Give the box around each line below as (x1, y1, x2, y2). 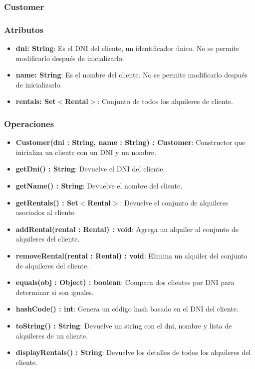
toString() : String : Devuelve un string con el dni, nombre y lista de (15, 320, 232, 330)
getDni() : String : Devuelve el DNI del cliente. (15, 163, 165, 174)
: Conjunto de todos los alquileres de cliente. (97, 96, 233, 106)
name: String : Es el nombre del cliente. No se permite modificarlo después (15, 69, 248, 80)
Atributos (4, 23, 44, 35)
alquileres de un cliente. (15, 330, 88, 340)
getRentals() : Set (15, 197, 78, 207)
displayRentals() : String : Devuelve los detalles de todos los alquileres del (15, 347, 251, 357)
